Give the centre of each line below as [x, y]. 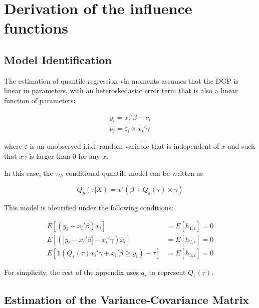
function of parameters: [40, 100]
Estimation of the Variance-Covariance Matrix [127, 299]
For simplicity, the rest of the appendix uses [71, 272]
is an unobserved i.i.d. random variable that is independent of [124, 146]
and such [241, 146]
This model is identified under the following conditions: [89, 207]
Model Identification [58, 59]
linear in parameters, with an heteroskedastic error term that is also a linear [121, 90]
